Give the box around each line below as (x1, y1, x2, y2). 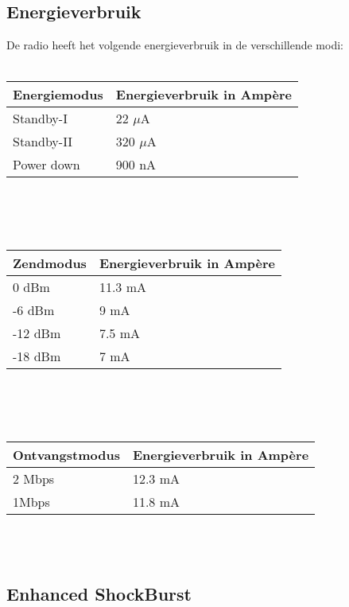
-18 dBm (13, 347, 61, 366)
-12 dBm (13, 324, 61, 343)
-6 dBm (13, 301, 55, 320)
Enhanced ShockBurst (6, 581, 192, 605)
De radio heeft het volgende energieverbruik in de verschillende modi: (6, 37, 343, 53)
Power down (13, 155, 80, 174)
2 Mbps (13, 469, 55, 488)
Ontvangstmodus (13, 445, 120, 464)
